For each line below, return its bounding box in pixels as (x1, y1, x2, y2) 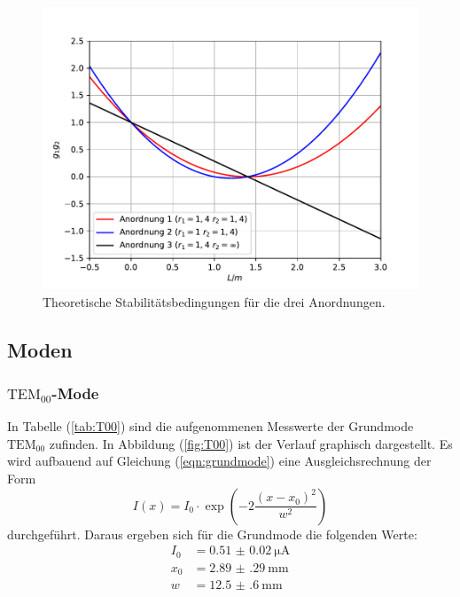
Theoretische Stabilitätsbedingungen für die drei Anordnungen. (43, 292, 386, 310)
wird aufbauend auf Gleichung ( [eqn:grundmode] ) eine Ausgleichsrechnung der (7, 452, 432, 470)
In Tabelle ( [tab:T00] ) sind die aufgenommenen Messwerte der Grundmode (7, 417, 414, 436)
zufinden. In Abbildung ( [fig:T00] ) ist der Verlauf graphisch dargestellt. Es (49, 434, 453, 452)
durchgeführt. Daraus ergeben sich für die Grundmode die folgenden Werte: (7, 524, 417, 543)
